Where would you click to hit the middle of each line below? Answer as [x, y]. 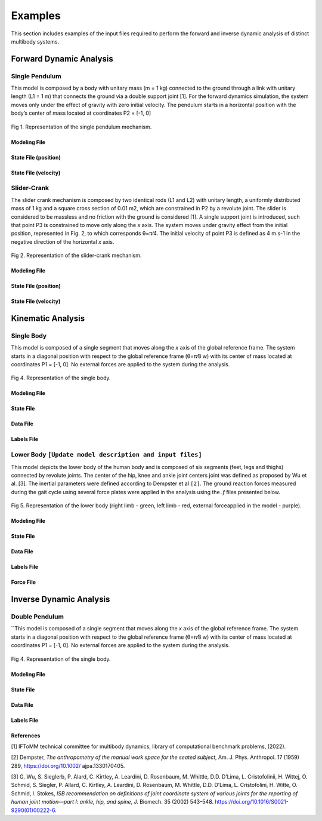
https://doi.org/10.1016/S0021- [252, 802]
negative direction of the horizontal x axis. [63, 241]
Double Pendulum [37, 617]
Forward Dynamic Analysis [62, 59]
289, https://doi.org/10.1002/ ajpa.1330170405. [68, 765]
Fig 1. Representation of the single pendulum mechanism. [81, 127]
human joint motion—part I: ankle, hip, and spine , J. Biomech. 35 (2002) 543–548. [112, 802]
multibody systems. [35, 41]
